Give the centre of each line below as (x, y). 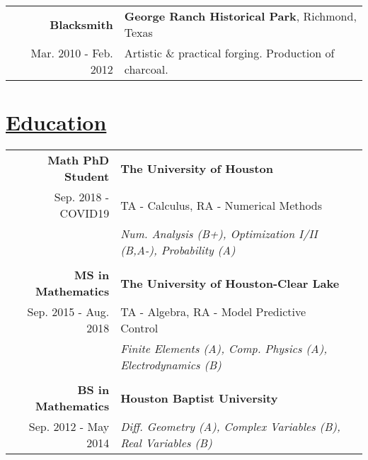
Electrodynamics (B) (171, 365)
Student (87, 176)
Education (56, 122)
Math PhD (79, 160)
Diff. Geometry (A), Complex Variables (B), (230, 427)
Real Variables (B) (166, 443)
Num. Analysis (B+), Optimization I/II (219, 234)
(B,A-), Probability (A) (178, 250)
